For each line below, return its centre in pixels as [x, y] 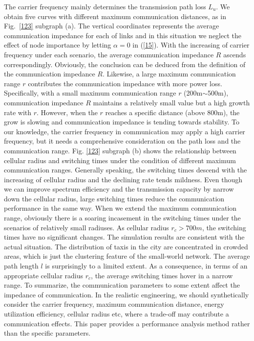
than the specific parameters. [47, 333]
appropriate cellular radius [44, 275]
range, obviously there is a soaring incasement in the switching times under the [122, 218]
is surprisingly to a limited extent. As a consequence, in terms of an [146, 266]
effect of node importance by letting [58, 45]
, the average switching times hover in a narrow [162, 275]
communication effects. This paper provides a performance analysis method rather [127, 323]
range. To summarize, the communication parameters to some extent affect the [122, 285]
